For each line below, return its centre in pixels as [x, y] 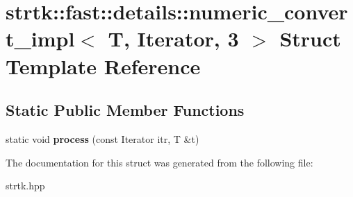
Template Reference [103, 66]
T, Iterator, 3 [173, 38]
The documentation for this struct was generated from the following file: [159, 162]
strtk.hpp [25, 186]
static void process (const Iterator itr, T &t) [102, 138]
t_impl [40, 38]
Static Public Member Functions [125, 110]
